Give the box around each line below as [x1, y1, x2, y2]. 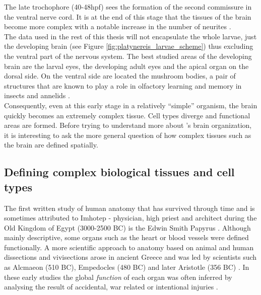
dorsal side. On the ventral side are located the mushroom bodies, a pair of [4, 70, 236, 81]
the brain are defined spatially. [4, 139, 98, 150]
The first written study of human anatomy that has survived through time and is [4, 202, 255, 213]
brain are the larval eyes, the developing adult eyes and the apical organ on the [4, 60, 249, 71]
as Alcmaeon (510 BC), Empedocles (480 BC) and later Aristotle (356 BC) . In [4, 262, 249, 272]
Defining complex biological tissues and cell [4, 164, 235, 180]
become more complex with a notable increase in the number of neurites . [4, 21, 231, 32]
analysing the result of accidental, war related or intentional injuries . [4, 281, 218, 292]
